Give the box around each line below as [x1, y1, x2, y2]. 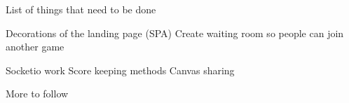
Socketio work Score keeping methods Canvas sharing [6, 62, 235, 77]
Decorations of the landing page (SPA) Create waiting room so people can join [6, 25, 344, 40]
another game [6, 39, 64, 54]
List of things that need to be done [6, 2, 156, 16]
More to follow [6, 86, 69, 101]
